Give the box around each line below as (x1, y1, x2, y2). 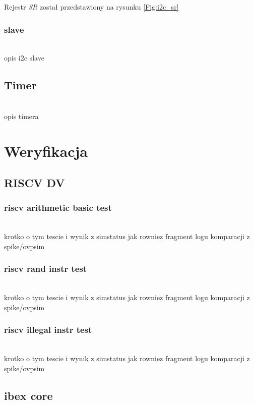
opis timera (4, 110, 39, 121)
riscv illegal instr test (4, 323, 92, 336)
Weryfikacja (4, 140, 88, 161)
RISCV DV (4, 175, 65, 191)
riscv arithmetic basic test (4, 201, 112, 214)
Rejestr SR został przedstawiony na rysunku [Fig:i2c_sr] (4, 2, 179, 12)
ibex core (4, 387, 53, 403)
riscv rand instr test (4, 262, 87, 275)
